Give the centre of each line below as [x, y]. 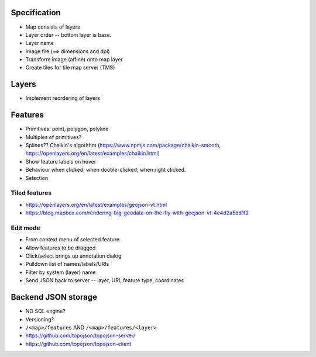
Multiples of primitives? [54, 137]
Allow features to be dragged [61, 248]
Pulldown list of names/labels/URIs [67, 264]
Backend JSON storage [54, 297]
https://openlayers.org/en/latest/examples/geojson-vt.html [96, 205]
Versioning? [40, 319]
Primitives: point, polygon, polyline [67, 129]
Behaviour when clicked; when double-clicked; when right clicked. [106, 170]
